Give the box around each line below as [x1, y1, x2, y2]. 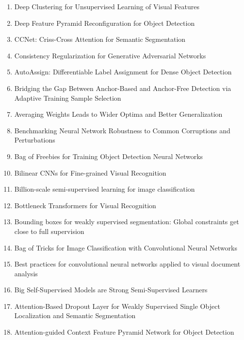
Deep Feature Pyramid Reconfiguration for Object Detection [14, 18, 195, 28]
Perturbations [14, 135, 55, 145]
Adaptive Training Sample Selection [14, 92, 121, 103]
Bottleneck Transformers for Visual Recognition [14, 200, 156, 210]
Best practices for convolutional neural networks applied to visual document [14, 259, 241, 269]
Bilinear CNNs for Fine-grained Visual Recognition [14, 167, 166, 178]
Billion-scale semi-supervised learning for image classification [14, 184, 195, 194]
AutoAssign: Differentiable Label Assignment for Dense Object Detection [14, 67, 232, 77]
